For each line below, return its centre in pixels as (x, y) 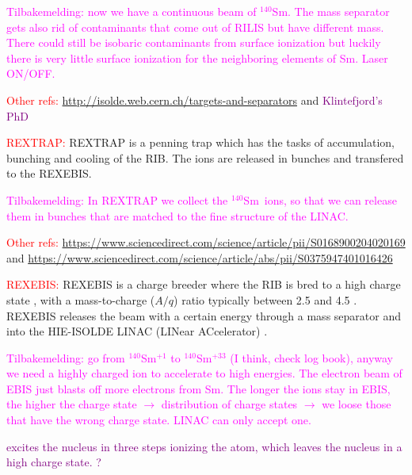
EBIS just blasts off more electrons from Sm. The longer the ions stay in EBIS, (198, 388)
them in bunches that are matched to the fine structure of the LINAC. (177, 215)
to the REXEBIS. (49, 173)
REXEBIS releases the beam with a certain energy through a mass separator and (204, 315)
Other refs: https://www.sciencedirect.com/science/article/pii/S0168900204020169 (206, 242)
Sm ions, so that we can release (320, 199)
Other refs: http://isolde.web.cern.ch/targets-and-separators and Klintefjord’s (195, 100)
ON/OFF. (31, 73)
